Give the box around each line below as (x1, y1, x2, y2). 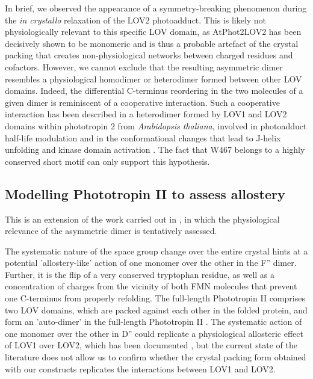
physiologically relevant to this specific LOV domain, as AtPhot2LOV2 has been (5, 25, 302, 38)
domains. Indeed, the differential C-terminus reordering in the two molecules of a (5, 84, 303, 97)
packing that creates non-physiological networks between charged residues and (5, 49, 293, 61)
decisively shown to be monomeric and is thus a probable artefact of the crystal (5, 37, 299, 49)
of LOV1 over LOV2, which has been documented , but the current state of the (5, 339, 297, 351)
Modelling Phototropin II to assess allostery (5, 184, 285, 203)
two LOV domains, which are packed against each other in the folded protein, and (5, 303, 308, 316)
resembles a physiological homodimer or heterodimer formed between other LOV (5, 72, 302, 85)
